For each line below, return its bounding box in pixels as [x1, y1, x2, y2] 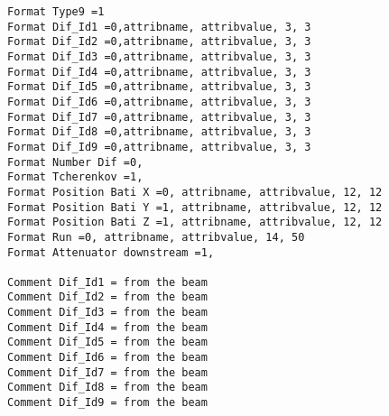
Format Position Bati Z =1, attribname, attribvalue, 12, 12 [7, 216, 383, 229]
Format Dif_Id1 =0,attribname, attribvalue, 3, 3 [7, 20, 311, 33]
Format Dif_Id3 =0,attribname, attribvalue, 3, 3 [7, 50, 311, 63]
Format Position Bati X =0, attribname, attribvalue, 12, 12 [7, 185, 383, 199]
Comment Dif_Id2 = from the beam [7, 291, 208, 304]
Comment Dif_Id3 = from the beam [7, 306, 208, 319]
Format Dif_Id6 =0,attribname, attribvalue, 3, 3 [7, 95, 311, 108]
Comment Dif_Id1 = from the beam [7, 275, 208, 289]
